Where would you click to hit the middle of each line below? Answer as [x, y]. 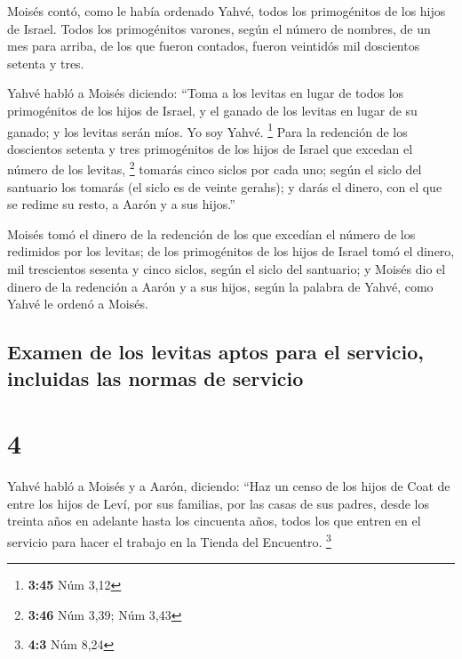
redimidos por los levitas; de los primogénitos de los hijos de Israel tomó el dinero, [231, 251]
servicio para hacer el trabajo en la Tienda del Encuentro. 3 [169, 540]
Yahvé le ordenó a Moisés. [78, 304]
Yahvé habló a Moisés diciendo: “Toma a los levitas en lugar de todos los [206, 93]
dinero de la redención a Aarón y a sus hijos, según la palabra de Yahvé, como [220, 286]
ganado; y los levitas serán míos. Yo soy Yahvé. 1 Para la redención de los [207, 130]
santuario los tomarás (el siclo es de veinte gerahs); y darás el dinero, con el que [225, 186]
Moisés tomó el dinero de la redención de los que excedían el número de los [211, 233]
